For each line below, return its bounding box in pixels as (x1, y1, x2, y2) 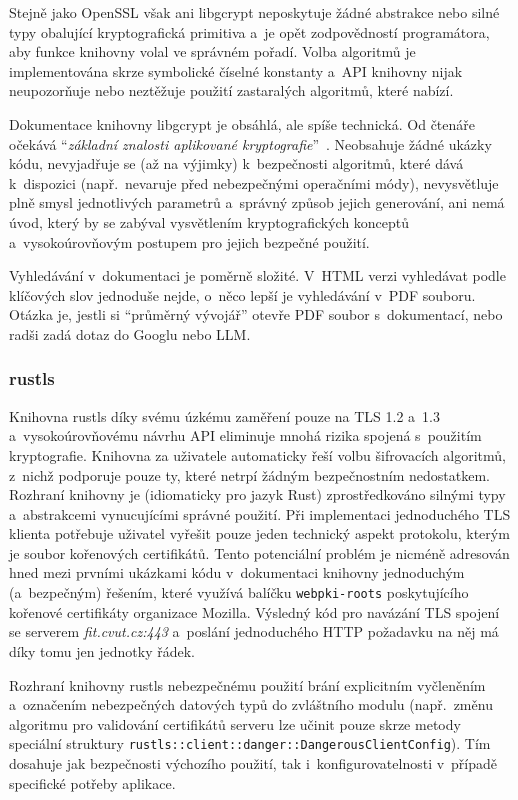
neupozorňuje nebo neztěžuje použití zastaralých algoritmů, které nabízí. (9, 80, 454, 101)
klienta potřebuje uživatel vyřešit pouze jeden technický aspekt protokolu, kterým (9, 523, 510, 544)
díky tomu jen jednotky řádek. (9, 640, 195, 661)
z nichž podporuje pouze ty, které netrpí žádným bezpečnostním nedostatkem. (9, 464, 490, 485)
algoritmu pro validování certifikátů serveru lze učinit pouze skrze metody (9, 713, 461, 734)
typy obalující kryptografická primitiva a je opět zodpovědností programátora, (9, 21, 490, 42)
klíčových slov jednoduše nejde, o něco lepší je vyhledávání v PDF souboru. (9, 284, 476, 305)
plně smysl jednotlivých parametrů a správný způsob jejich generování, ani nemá (9, 192, 505, 213)
